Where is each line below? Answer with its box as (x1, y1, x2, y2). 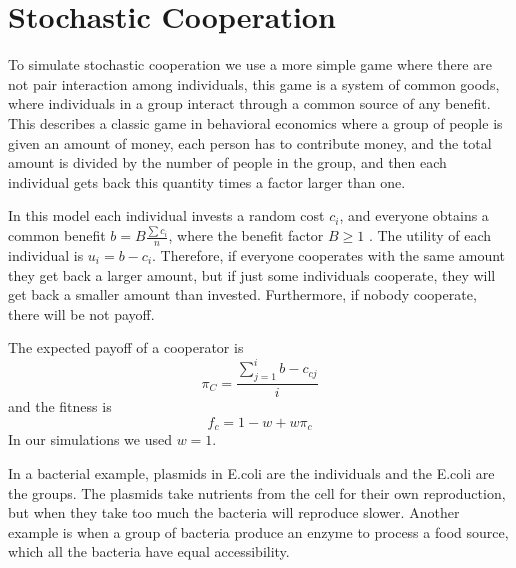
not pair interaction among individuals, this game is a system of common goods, (8, 73, 500, 94)
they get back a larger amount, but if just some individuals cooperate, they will (8, 264, 496, 285)
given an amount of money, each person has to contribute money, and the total (8, 132, 492, 153)
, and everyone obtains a (339, 205, 489, 226)
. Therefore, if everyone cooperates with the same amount (152, 245, 506, 266)
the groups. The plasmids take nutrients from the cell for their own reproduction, (8, 482, 506, 503)
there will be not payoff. (8, 303, 155, 324)
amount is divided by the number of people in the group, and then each (8, 152, 447, 173)
